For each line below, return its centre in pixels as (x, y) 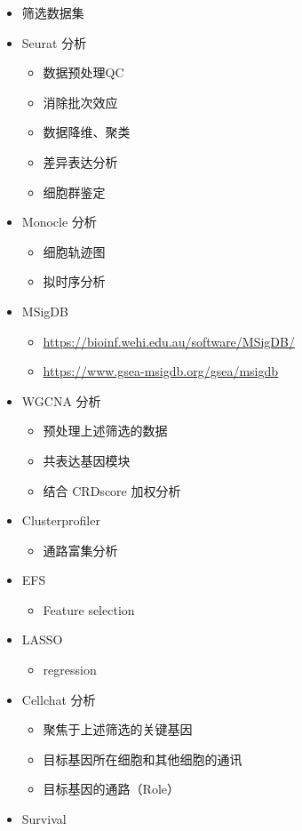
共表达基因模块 (87, 460)
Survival (44, 819)
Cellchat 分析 (59, 699)
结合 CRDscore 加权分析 (112, 490)
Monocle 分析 (59, 222)
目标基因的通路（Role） (111, 789)
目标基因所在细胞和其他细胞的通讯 (143, 759)
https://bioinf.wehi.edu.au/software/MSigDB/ (169, 341)
